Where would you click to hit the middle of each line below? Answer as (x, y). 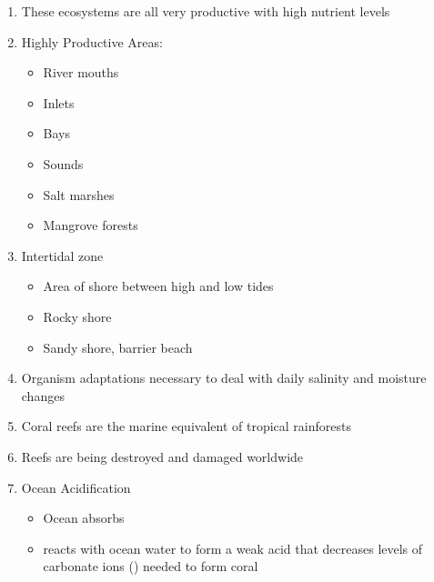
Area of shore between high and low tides (158, 286)
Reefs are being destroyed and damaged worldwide (162, 456)
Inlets (59, 102)
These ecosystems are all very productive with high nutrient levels (206, 11)
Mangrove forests (91, 225)
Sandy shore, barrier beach (118, 347)
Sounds (63, 163)
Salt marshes (79, 194)
